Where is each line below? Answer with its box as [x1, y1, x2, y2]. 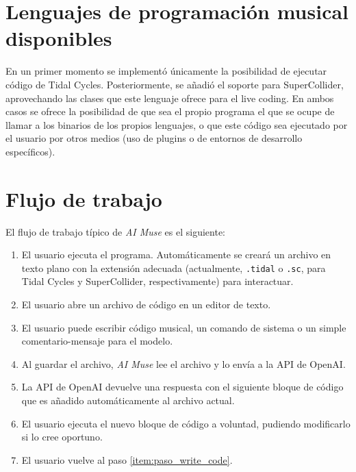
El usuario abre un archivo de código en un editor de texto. [21, 297, 271, 312]
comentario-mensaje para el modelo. [21, 334, 173, 348]
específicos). [5, 144, 55, 158]
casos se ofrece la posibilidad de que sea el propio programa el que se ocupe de [5, 104, 335, 119]
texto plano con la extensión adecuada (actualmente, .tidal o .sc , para [21, 260, 326, 275]
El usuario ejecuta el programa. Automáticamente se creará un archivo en [21, 247, 331, 262]
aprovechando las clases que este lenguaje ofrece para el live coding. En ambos [5, 90, 334, 105]
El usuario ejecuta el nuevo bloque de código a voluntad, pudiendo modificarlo [21, 416, 351, 430]
